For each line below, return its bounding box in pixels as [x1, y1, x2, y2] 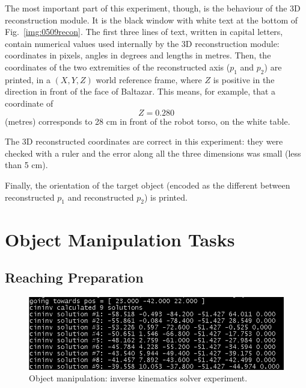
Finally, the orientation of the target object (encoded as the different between [5, 178, 290, 191]
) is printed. [144, 190, 188, 203]
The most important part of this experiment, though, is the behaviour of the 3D [5, 2, 301, 14]
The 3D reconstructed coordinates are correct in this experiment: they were [5, 135, 283, 148]
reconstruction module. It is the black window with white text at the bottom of [5, 13, 298, 26]
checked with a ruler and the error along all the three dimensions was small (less [5, 146, 301, 159]
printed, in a [5, 73, 50, 86]
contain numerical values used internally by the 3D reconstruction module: [5, 37, 280, 49]
